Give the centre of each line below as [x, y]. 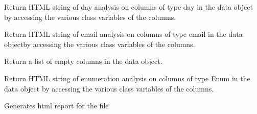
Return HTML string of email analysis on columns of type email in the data [123, 34]
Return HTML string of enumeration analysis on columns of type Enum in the [127, 78]
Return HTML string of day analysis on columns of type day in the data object [128, 7]
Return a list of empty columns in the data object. [83, 61]
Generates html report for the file [56, 106]
